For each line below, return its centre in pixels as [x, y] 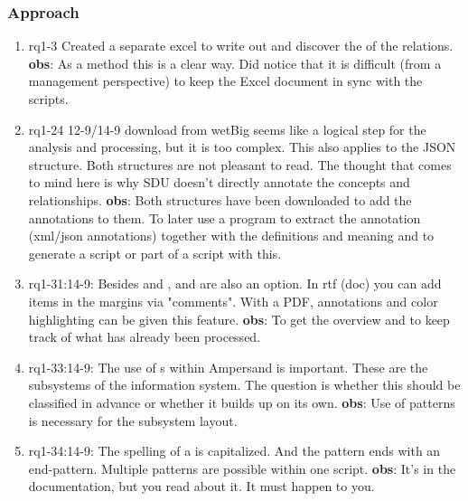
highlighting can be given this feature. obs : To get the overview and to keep [239, 319]
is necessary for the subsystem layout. [133, 420]
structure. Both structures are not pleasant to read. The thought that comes [240, 164]
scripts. [48, 99]
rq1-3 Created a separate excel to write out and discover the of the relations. [241, 46]
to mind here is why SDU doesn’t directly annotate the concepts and [219, 182]
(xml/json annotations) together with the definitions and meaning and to [231, 236]
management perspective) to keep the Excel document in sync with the [225, 81]
